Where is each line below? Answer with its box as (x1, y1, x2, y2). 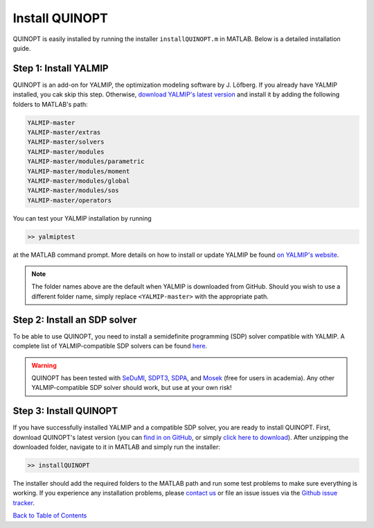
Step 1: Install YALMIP (12, 62, 109, 74)
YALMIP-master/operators (27, 196, 112, 204)
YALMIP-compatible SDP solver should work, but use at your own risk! (31, 384, 232, 392)
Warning (31, 361, 57, 369)
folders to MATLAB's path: (12, 100, 88, 108)
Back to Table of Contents (12, 511, 87, 520)
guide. (12, 44, 31, 52)
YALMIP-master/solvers (27, 138, 105, 146)
